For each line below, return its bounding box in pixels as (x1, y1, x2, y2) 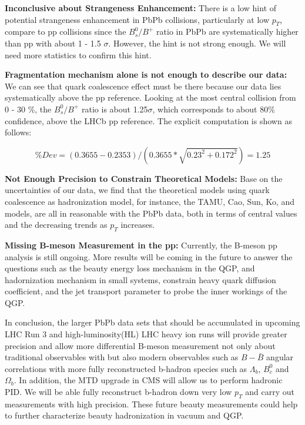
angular (266, 351, 294, 363)
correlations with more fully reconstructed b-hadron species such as (5, 362, 247, 374)
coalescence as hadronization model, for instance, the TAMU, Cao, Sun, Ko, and (5, 195, 295, 207)
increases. (120, 218, 155, 231)
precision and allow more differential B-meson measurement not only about (5, 339, 276, 351)
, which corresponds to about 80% (152, 102, 275, 115)
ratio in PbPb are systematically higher (156, 25, 299, 38)
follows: (5, 126, 32, 138)
